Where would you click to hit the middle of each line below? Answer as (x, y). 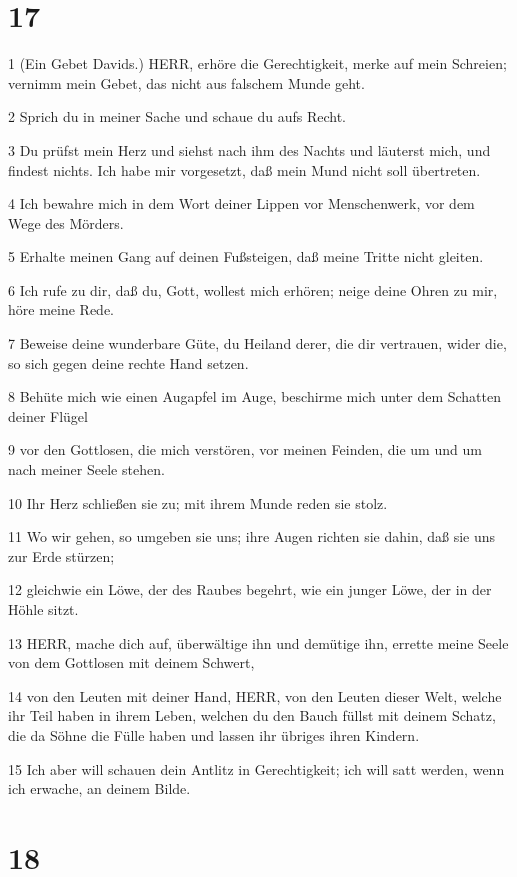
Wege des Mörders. (66, 222)
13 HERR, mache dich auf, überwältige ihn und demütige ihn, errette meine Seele (258, 642)
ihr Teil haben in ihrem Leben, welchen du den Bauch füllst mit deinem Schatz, (252, 715)
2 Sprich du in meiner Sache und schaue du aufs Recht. (177, 116)
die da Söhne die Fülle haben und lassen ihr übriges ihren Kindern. (214, 734)
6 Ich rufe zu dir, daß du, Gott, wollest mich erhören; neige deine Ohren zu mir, (253, 289)
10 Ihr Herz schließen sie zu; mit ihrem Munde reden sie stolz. (198, 502)
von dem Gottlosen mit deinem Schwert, (131, 662)
